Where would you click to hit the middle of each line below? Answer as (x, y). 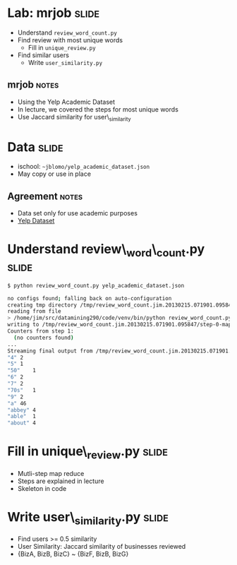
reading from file (34, 311)
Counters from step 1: (41, 331)
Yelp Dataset (36, 221)
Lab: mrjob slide (54, 13)
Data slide (35, 147)
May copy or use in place (54, 174)
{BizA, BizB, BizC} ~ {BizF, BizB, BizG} (73, 554)
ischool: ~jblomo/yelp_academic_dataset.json (84, 167)
